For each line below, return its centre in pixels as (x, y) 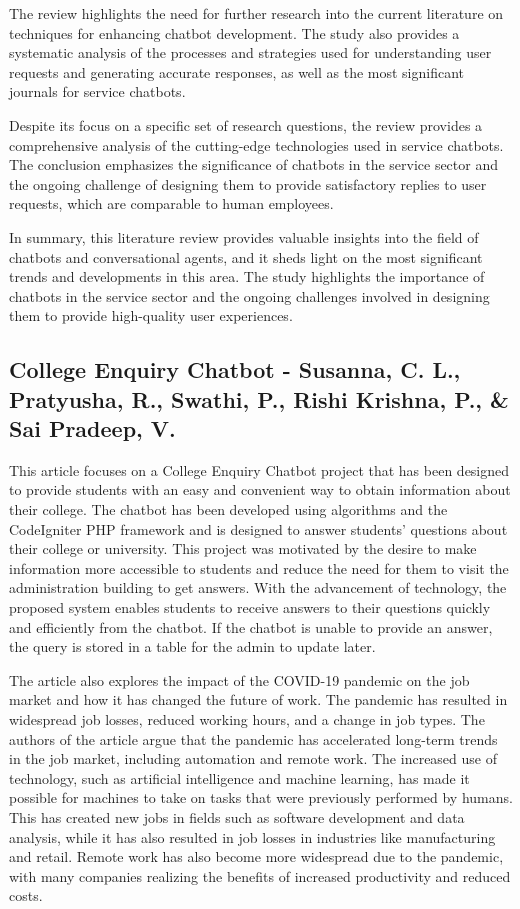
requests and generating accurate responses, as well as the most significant (237, 71)
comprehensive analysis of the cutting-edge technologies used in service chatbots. (256, 144)
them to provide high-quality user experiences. (151, 315)
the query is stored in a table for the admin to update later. (192, 646)
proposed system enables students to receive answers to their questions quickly (250, 607)
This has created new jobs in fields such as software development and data (237, 816)
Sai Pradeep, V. (92, 428)
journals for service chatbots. (97, 91)
